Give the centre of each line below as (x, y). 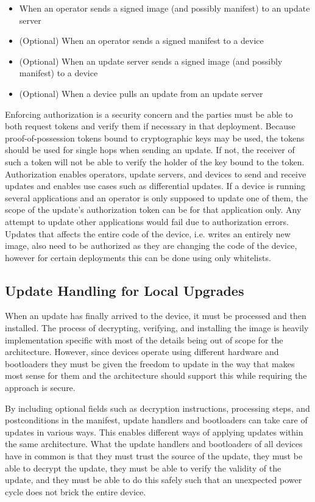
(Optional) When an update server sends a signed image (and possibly (151, 61)
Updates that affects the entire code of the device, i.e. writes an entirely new (148, 233)
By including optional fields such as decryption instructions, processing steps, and (157, 408)
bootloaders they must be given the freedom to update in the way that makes (150, 363)
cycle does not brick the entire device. (76, 491)
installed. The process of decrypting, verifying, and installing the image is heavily (157, 328)
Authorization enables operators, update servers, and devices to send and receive (156, 174)
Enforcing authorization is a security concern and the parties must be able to (149, 114)
